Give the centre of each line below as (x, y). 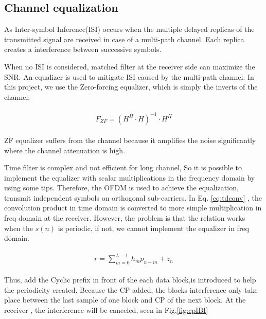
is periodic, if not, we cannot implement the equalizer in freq (153, 228)
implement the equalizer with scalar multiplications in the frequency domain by (130, 177)
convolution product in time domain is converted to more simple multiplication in (133, 208)
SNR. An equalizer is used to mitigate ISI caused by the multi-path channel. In (129, 76)
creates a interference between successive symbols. (83, 49)
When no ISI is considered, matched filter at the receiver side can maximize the (130, 66)
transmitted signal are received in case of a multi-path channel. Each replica (124, 39)
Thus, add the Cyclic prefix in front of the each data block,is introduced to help (130, 280)
